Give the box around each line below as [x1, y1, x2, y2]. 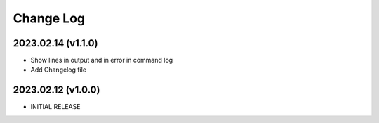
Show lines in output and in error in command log [30, 56, 173, 65]
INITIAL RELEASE [30, 103, 81, 111]
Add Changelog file [30, 65, 87, 74]
